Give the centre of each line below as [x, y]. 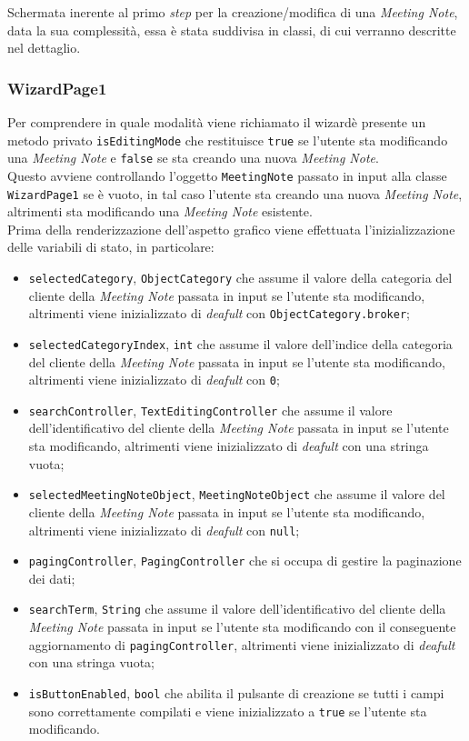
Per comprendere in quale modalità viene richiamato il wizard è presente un [217, 122]
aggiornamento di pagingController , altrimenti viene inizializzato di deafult [242, 644]
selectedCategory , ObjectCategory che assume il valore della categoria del [240, 277]
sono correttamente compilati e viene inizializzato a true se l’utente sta [228, 711]
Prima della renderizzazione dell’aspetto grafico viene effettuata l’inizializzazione [231, 229]
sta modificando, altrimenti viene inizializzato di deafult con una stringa [229, 446]
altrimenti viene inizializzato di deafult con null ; [164, 530]
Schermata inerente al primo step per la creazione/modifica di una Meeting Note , [233, 12]
